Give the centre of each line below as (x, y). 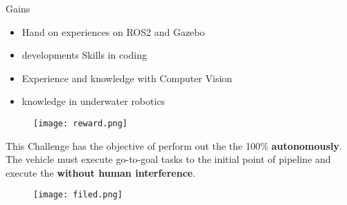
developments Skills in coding (84, 55)
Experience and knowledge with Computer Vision (127, 78)
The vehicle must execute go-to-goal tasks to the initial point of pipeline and (168, 159)
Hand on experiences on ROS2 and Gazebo (113, 31)
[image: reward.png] (81, 123)
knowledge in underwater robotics (94, 101)
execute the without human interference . (101, 172)
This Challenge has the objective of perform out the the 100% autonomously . (174, 145)
